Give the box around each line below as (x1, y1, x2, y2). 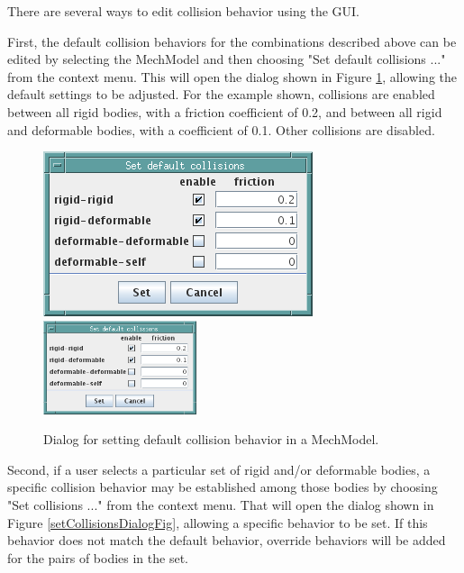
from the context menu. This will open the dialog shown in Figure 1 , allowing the (7, 67, 457, 86)
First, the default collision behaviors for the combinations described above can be (7, 32, 457, 50)
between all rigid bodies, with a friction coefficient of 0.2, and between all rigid (7, 102, 442, 121)
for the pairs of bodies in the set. (7, 548, 188, 567)
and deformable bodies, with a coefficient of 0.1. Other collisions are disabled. (7, 120, 435, 139)
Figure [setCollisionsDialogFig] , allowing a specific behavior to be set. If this (7, 513, 428, 532)
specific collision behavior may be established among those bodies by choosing (7, 477, 438, 496)
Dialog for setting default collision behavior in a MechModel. (43, 430, 379, 449)
